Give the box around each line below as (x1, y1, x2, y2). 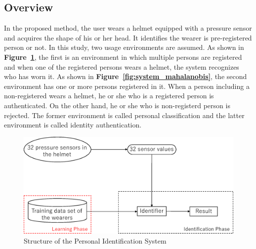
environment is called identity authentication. (4, 120, 142, 130)
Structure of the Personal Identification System (24, 235, 167, 246)
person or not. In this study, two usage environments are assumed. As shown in (4, 42, 244, 52)
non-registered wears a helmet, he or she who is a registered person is (4, 90, 214, 101)
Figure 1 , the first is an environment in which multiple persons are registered (4, 51, 242, 62)
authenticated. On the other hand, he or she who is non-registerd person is (4, 100, 230, 110)
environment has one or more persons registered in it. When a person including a (4, 81, 250, 91)
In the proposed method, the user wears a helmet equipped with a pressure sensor (4, 23, 252, 33)
